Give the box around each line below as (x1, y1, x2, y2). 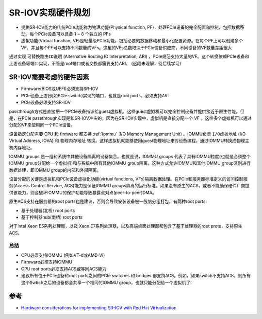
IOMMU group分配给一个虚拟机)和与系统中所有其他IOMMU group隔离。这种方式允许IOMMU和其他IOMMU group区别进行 (9, 160, 251, 166)
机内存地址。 (9, 144, 35, 150)
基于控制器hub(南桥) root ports (21, 214, 82, 220)
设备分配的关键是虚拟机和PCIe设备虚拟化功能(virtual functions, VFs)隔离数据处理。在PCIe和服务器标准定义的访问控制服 (9, 176, 248, 182)
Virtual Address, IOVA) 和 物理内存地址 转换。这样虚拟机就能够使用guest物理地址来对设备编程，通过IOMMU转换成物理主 (9, 138, 249, 143)
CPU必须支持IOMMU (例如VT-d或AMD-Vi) (21, 252, 105, 258)
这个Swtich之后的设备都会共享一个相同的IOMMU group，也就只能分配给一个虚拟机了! (21, 280, 192, 285)
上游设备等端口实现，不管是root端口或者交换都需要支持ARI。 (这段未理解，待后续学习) (9, 60, 181, 66)
